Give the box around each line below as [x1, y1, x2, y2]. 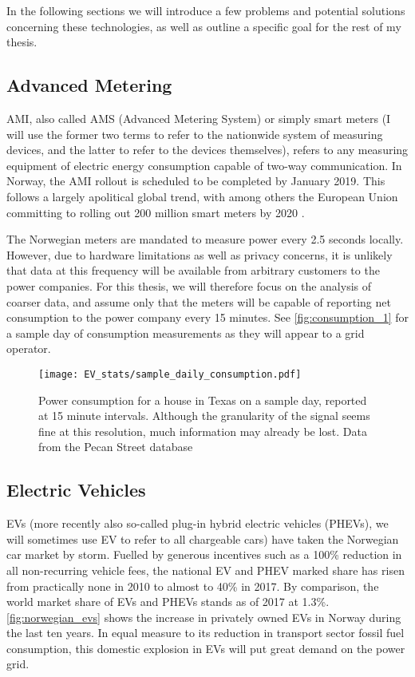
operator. [6, 340, 51, 357]
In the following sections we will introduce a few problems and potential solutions [6, 2, 405, 18]
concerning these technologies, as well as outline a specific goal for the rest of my [6, 18, 401, 34]
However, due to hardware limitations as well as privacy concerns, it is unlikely [6, 246, 393, 263]
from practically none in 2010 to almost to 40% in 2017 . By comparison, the [6, 577, 379, 594]
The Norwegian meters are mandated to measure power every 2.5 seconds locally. [6, 231, 404, 247]
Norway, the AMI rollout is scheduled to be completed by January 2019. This [6, 172, 385, 189]
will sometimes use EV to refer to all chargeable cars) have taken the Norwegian [6, 530, 399, 547]
